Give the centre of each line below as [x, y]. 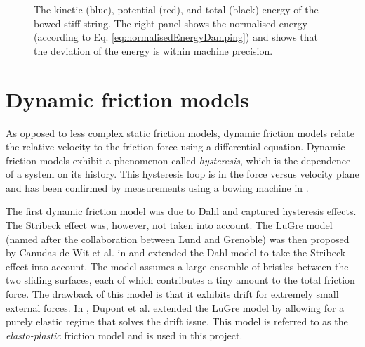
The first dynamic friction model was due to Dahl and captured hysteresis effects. [181, 211]
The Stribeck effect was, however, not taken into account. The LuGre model [169, 225]
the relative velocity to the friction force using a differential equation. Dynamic [175, 146]
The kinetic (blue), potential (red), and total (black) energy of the [176, 9]
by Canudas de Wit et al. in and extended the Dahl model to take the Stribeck [176, 253]
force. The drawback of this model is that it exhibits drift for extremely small [172, 294]
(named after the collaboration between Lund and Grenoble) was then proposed [178, 238]
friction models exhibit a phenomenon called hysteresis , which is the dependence [178, 160]
